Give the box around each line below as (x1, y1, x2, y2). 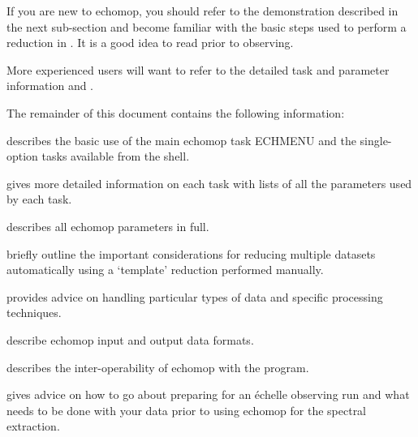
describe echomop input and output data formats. (6, 331, 254, 348)
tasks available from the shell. (41, 148, 190, 165)
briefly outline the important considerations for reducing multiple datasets (6, 245, 376, 262)
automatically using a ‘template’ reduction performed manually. (6, 261, 324, 278)
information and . (6, 77, 94, 94)
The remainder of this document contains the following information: (6, 104, 345, 121)
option (6, 148, 38, 165)
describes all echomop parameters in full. (6, 217, 209, 234)
